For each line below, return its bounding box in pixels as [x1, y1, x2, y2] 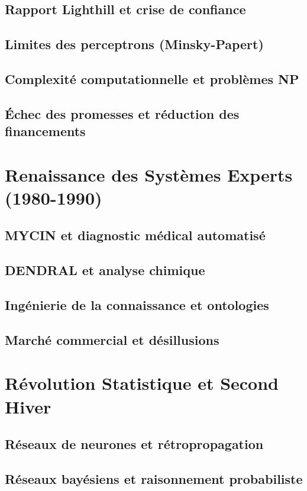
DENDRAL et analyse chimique [5, 261, 205, 279]
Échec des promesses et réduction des [5, 104, 240, 122]
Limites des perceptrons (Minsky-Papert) [5, 35, 264, 53]
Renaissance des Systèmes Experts [5, 162, 293, 186]
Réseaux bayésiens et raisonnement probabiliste [5, 469, 303, 487]
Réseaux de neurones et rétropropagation [5, 435, 264, 453]
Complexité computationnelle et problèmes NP [5, 69, 299, 88]
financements [5, 122, 86, 140]
